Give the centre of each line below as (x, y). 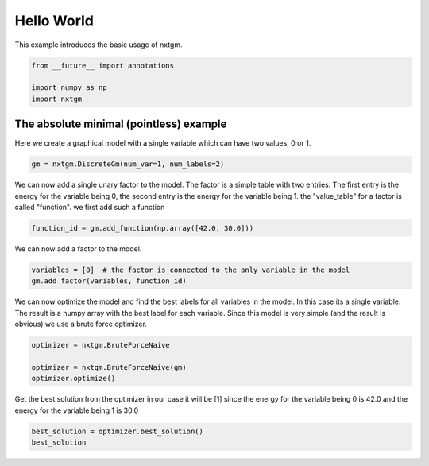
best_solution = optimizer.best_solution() (118, 431)
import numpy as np (69, 88)
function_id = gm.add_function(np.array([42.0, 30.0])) (143, 228)
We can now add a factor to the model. (78, 249)
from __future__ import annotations (103, 65)
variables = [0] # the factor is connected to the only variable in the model (191, 270)
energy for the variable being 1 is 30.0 (77, 410)
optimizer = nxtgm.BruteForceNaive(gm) (109, 367)
